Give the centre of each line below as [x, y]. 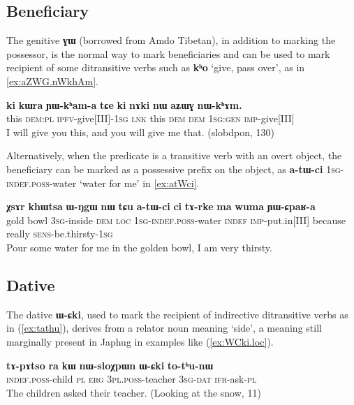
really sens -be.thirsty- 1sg [60, 234]
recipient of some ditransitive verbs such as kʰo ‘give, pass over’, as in [156, 67]
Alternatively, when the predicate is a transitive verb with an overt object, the [174, 155]
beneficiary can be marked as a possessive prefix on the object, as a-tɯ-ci [165, 169]
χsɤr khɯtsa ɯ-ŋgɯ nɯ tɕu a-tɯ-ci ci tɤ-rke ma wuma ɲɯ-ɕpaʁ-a [161, 206]
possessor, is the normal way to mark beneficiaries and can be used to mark [168, 53]
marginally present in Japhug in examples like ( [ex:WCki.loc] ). [140, 341]
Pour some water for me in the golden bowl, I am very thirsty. [139, 247]
